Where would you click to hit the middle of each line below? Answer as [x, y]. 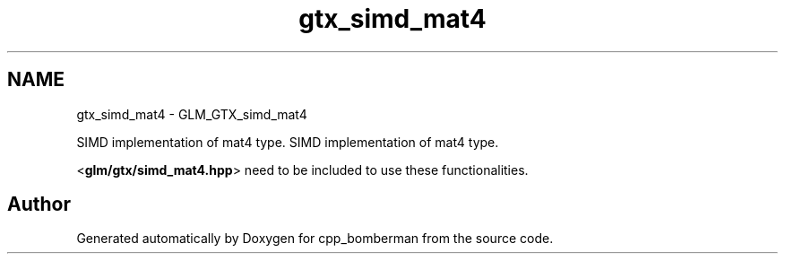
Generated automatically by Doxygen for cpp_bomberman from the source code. [315, 239]
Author [39, 204]
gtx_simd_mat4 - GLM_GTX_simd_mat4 [192, 114]
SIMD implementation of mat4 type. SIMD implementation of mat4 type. [288, 142]
